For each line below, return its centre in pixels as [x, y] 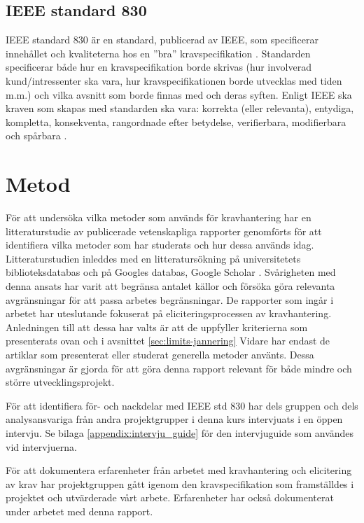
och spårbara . [36, 135]
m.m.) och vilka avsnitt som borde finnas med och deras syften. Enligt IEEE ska [179, 94]
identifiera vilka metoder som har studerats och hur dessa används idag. [160, 245]
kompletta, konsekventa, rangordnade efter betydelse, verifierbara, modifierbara [176, 121]
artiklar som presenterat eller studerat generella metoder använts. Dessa [160, 355]
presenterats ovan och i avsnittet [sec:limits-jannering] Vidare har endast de [168, 341]
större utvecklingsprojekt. [60, 382]
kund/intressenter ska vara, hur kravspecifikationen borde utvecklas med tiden [174, 80]
